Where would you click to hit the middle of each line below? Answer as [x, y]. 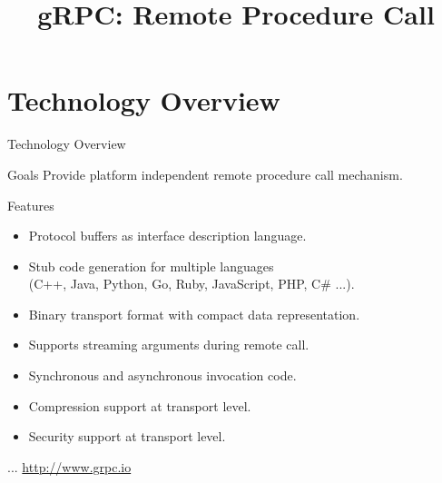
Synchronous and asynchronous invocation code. [162, 375]
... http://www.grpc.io [69, 466]
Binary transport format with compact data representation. [194, 314]
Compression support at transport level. [140, 405]
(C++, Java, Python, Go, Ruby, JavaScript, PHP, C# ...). [192, 284]
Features [31, 205]
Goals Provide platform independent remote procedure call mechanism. [205, 174]
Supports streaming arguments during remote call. [169, 345]
